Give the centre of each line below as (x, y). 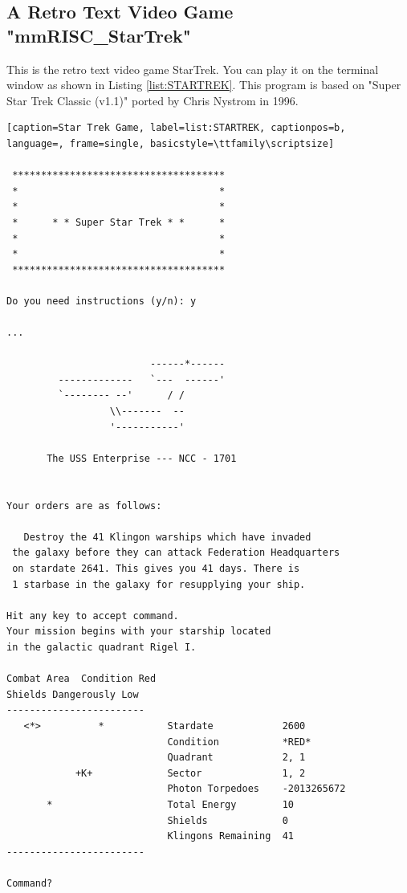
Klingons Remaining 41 (230, 836)
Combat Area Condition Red (81, 679)
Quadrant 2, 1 (236, 758)
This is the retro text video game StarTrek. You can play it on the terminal (193, 69)
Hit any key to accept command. (93, 616)
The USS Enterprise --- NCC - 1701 (142, 458)
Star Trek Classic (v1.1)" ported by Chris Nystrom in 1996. (153, 100)
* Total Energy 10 (170, 804)
